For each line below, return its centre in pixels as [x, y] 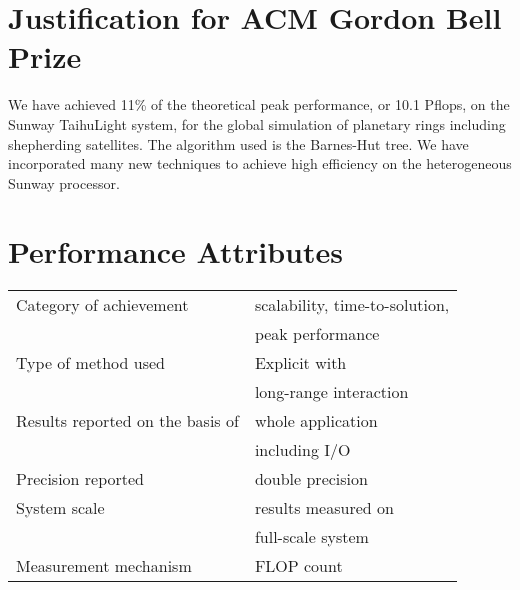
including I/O [302, 450]
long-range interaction [331, 392]
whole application [316, 421]
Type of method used [90, 363]
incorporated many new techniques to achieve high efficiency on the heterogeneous [260, 163]
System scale [60, 508]
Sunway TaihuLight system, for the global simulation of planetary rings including [257, 123]
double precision [311, 479]
